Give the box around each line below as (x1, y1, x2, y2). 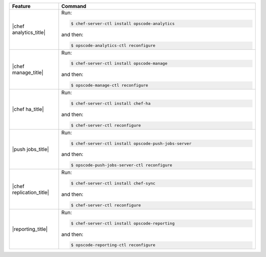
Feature (12, 3, 31, 9)
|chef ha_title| (12, 106, 44, 113)
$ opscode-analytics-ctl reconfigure (70, 42, 156, 48)
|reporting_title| (12, 226, 48, 233)
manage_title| (12, 69, 44, 76)
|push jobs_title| (12, 146, 49, 152)
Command (61, 3, 86, 9)
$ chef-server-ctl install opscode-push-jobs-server (70, 141, 192, 146)
